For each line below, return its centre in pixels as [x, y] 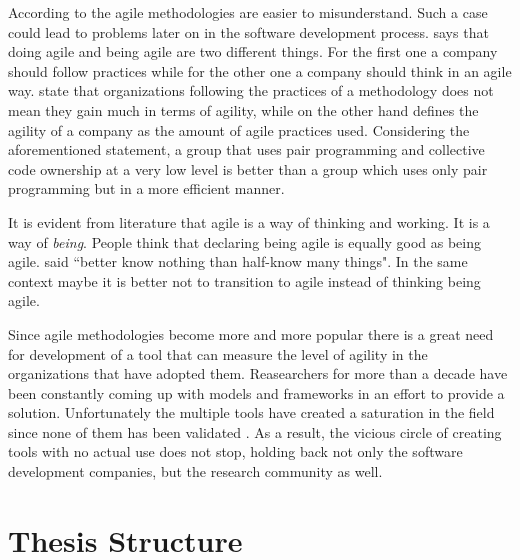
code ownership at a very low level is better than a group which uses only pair [248, 168]
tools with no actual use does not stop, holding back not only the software [235, 451]
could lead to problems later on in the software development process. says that [248, 31]
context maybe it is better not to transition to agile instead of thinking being [244, 280]
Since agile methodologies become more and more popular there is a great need [251, 333]
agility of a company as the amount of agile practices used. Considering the [239, 129]
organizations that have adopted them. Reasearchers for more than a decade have [258, 373]
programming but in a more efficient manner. [146, 188]
